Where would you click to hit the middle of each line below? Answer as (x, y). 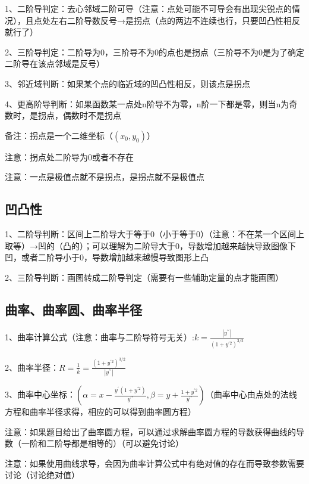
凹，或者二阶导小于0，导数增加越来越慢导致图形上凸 (107, 257)
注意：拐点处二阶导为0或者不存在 (69, 156)
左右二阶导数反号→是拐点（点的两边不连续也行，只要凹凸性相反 (175, 20)
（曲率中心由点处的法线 (251, 394)
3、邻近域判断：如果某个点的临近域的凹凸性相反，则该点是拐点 (127, 83)
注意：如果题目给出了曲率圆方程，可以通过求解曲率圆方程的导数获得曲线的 (150, 431)
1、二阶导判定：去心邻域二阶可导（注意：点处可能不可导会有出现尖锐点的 (148, 8)
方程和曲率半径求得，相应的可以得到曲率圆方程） (100, 412)
